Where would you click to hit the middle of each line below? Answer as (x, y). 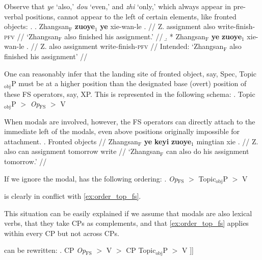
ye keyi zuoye (168, 141)
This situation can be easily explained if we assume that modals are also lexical (128, 213)
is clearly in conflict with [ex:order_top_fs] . (73, 196)
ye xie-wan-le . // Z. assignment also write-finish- (178, 26)
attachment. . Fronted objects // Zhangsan (71, 141)
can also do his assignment (207, 151)
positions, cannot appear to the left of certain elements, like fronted (131, 16)
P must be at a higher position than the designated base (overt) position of (129, 83)
